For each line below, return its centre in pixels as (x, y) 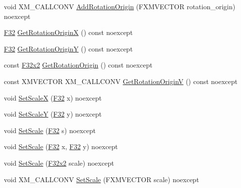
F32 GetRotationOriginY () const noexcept (69, 48)
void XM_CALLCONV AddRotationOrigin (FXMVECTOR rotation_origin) (120, 6)
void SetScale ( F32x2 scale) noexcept (59, 162)
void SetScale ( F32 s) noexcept (50, 130)
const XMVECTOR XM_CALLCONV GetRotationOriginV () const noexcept (121, 81)
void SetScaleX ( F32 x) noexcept (53, 97)
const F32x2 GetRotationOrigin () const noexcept (78, 65)
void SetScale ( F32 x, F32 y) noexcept (61, 146)
